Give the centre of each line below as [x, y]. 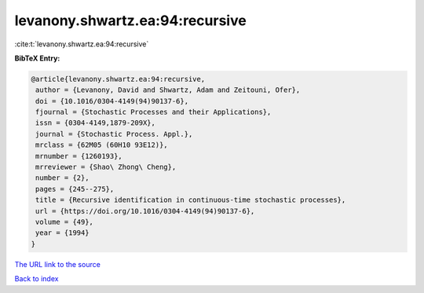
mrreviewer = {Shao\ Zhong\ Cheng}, [106, 167]
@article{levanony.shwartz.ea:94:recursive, [118, 79]
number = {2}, [62, 178]
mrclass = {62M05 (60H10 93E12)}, [102, 145]
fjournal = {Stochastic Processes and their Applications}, [154, 112]
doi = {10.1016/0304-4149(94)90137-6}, [112, 101]
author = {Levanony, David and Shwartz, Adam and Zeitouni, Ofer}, [168, 90]
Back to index [37, 279]
